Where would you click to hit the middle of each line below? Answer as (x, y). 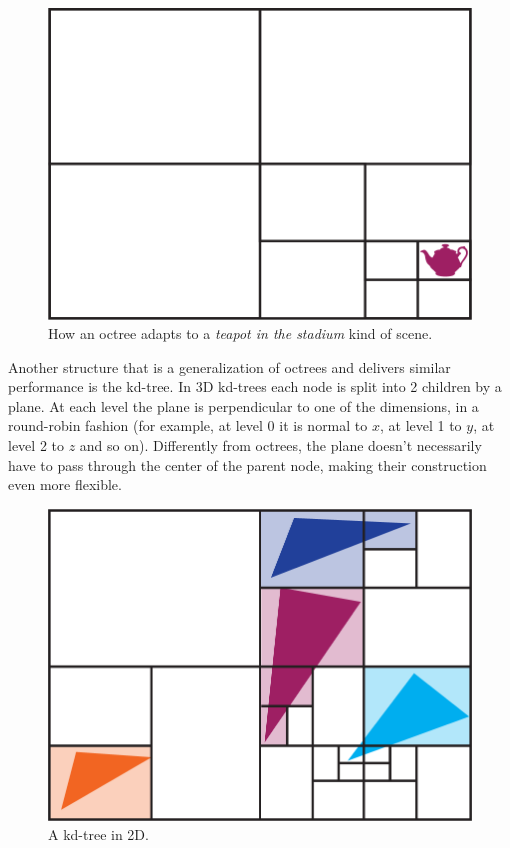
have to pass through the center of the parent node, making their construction (247, 464)
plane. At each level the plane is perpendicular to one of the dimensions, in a (243, 405)
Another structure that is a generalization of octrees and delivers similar (229, 366)
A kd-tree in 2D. (98, 834)
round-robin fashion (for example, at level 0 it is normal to (188, 425)
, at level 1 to (420, 425)
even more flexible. (65, 484)
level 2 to (36, 445)
